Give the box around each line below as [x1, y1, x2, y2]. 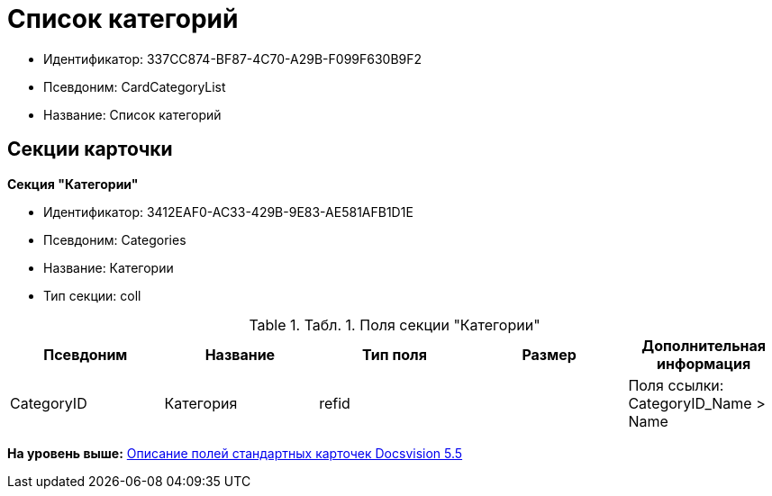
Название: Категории [43, 259, 174, 275]
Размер [522, 345, 577, 364]
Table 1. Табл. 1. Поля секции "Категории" [249, 315, 540, 334]
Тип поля [362, 345, 427, 364]
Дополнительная [641, 336, 767, 355]
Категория [164, 393, 238, 412]
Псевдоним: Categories [43, 231, 186, 248]
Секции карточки [7, 138, 173, 161]
